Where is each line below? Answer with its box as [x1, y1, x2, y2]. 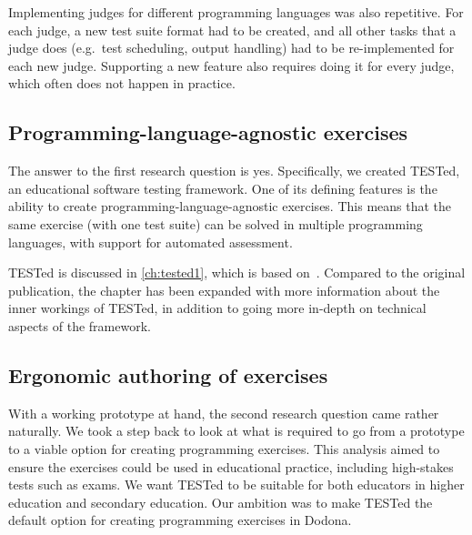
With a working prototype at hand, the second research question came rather [8, 403, 439, 422]
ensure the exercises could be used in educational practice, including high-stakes [8, 457, 454, 476]
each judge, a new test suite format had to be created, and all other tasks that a [8, 20, 457, 39]
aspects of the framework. [8, 316, 151, 335]
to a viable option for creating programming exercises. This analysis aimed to [8, 439, 440, 458]
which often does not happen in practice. [8, 74, 236, 93]
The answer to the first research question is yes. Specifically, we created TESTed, [8, 161, 460, 180]
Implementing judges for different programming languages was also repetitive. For [8, 3, 464, 21]
